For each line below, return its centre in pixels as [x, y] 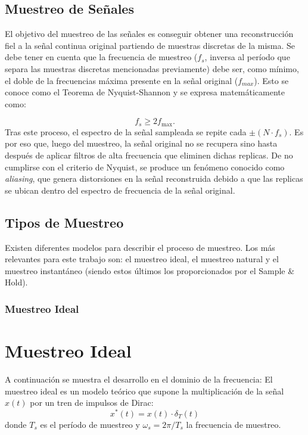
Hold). [16, 282]
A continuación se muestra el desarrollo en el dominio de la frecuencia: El [139, 379]
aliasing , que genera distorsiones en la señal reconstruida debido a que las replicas [154, 178]
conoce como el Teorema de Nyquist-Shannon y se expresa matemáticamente [145, 92]
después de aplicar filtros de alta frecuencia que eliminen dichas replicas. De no [149, 155]
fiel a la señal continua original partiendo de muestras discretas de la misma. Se [150, 45]
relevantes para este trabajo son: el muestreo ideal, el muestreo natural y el [142, 259]
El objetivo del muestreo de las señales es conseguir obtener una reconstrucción [149, 34]
